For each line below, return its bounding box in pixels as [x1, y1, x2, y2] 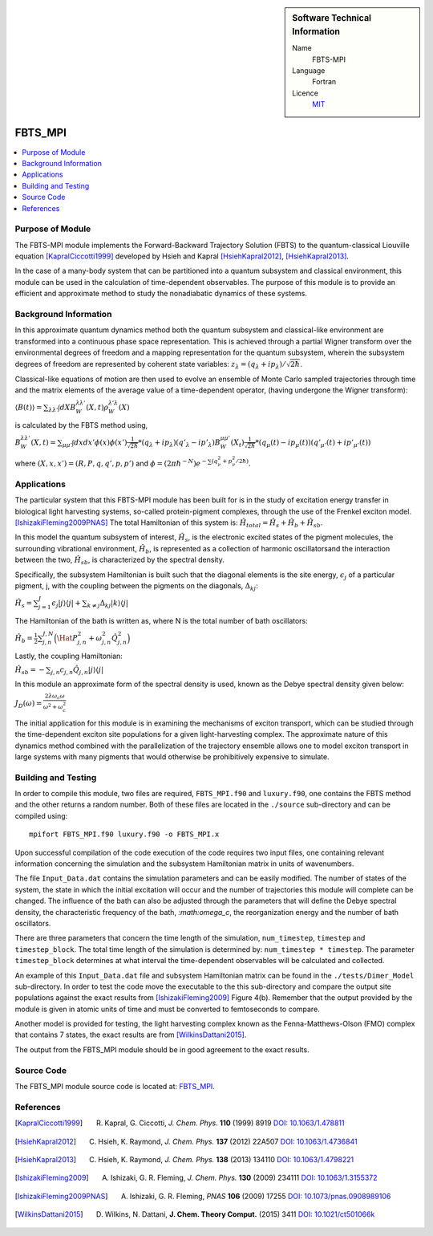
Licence [292, 88, 318, 98]
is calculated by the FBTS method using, [14, 421, 148, 430]
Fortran [312, 77, 337, 87]
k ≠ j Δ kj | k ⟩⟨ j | [87, 599, 128, 609]
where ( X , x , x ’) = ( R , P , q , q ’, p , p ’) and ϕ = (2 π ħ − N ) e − [14, 457, 208, 469]
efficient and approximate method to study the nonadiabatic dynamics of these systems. [14, 289, 308, 299]
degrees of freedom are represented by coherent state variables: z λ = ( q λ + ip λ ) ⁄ [14, 359, 285, 371]
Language [292, 65, 326, 75]
